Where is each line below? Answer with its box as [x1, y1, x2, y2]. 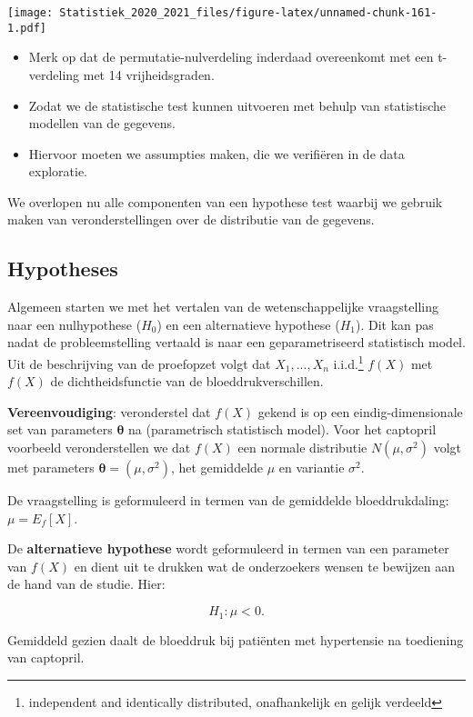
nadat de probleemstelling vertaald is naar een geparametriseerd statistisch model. [7, 333, 466, 352]
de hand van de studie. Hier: [7, 574, 166, 593]
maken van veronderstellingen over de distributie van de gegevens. [7, 210, 375, 229]
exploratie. [28, 162, 88, 181]
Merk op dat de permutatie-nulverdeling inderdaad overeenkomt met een [28, 47, 434, 66]
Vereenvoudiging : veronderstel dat [7, 402, 211, 421]
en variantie [278, 458, 345, 477]
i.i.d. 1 [333, 352, 364, 373]
